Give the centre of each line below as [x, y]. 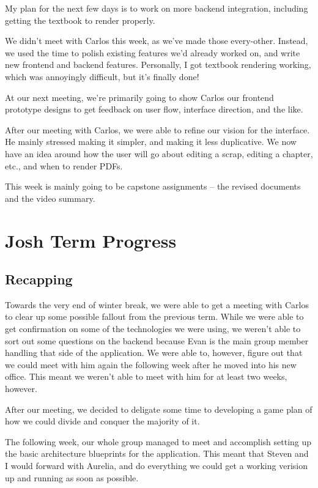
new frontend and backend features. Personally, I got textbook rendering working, [158, 65]
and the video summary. [50, 198]
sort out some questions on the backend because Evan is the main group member [157, 340]
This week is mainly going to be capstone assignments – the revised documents [153, 186]
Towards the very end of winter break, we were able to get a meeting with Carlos [157, 304]
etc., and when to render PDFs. [64, 165]
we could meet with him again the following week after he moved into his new [151, 364]
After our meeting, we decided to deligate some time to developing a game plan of [159, 409]
